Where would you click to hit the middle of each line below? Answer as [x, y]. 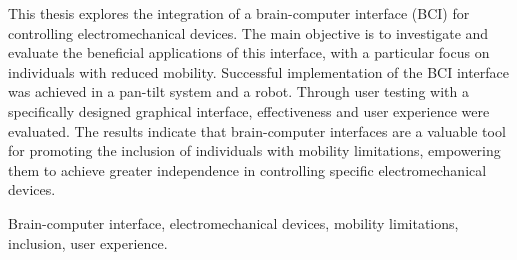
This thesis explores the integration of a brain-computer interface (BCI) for [239, 13]
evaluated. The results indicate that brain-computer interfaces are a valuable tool [257, 130]
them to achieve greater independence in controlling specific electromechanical [247, 169]
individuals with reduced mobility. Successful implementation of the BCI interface [259, 71]
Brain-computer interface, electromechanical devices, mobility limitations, [233, 222]
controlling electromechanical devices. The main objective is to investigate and [248, 32]
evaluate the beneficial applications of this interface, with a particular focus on [249, 52]
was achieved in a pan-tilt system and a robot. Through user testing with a [238, 91]
